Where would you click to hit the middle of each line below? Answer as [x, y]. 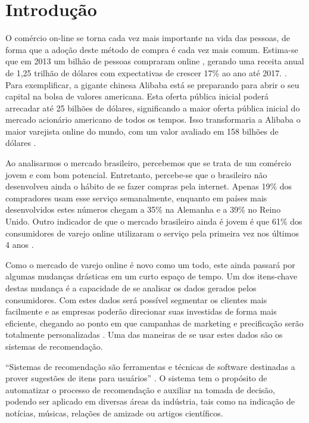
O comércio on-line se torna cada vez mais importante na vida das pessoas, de [148, 38]
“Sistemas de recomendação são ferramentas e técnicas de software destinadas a [150, 366]
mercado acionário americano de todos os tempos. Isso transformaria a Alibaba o [153, 119]
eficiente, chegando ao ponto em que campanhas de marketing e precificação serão [154, 323]
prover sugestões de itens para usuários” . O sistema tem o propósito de [136, 378]
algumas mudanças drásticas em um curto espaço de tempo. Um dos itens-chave [152, 276]
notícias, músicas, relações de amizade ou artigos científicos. [114, 413]
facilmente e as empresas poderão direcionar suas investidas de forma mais [141, 311]
